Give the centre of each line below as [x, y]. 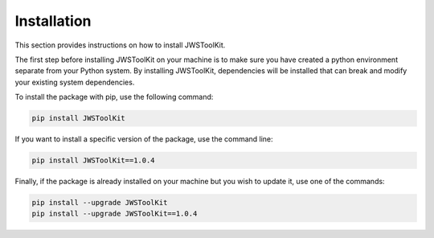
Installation [53, 21]
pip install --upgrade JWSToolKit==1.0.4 [115, 214]
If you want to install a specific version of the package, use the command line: [144, 139]
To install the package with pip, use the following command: [114, 97]
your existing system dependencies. [75, 82]
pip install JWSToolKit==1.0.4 [94, 160]
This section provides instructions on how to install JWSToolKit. [120, 45]
